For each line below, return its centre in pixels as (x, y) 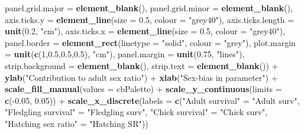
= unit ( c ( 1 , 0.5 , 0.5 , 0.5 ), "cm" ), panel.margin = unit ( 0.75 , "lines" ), (125, 54)
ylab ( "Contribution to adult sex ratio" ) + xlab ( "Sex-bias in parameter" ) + (141, 77)
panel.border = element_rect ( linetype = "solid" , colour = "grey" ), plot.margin (150, 42)
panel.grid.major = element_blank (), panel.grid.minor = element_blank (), (149, 8)
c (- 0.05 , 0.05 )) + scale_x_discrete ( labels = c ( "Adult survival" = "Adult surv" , (152, 100)
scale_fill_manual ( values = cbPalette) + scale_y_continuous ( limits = (143, 89)
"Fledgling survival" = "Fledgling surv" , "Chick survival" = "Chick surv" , (136, 112)
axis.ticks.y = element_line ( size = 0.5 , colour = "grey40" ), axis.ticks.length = (150, 19)
